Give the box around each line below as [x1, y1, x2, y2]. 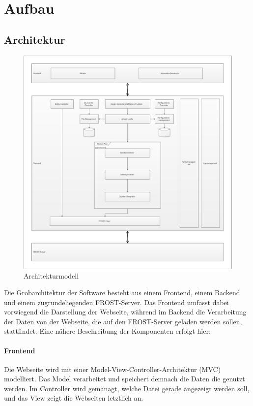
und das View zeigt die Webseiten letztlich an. [4, 393, 143, 403]
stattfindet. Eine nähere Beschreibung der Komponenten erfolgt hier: [4, 326, 211, 336]
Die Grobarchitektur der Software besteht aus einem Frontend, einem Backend [4, 287, 240, 297]
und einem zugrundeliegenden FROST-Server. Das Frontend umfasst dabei [4, 297, 229, 307]
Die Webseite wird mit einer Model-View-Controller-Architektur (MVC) [4, 364, 221, 374]
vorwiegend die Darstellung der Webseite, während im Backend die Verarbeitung [4, 307, 247, 317]
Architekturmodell [24, 271, 79, 281]
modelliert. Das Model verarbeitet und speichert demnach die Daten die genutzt [4, 374, 245, 384]
